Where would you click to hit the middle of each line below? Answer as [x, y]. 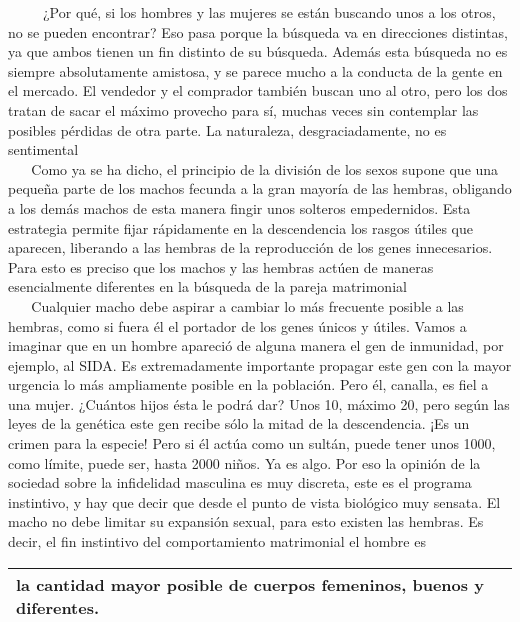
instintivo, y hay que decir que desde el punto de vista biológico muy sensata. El [254, 501]
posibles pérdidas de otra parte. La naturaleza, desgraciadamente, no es [227, 129]
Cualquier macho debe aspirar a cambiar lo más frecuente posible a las [247, 305]
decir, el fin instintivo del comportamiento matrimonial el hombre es [217, 541]
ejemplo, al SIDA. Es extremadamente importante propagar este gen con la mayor [260, 364]
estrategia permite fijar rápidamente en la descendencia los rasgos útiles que [240, 227]
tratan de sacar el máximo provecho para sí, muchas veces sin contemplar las [243, 109]
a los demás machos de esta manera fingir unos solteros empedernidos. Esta [239, 207]
